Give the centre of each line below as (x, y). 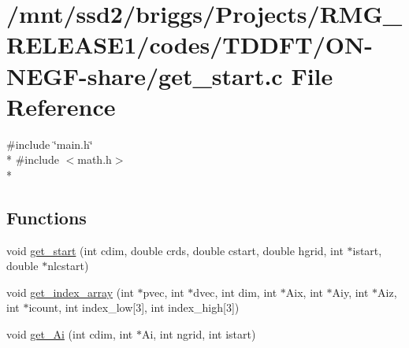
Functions (46, 217)
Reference (61, 106)
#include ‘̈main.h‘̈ (50, 144)
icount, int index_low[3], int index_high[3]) (134, 307)
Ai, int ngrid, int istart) (199, 334)
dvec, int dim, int (235, 292)
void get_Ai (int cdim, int (70, 334)
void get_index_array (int (70, 292)
